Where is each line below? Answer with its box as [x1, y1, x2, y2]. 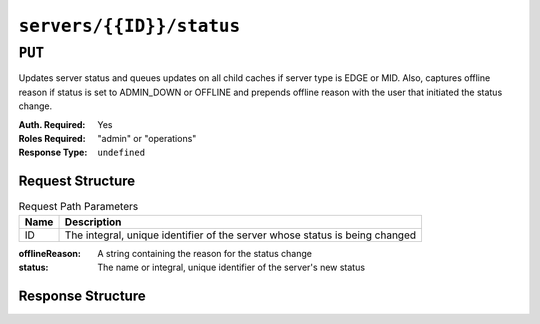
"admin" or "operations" [97, 132, 197, 144]
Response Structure [18, 287, 146, 304]
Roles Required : [18, 132, 86, 144]
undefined [97, 147, 145, 159]
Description [64, 215, 122, 229]
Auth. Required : [18, 118, 86, 130]
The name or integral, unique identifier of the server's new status [97, 261, 365, 274]
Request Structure [18, 173, 136, 190]
